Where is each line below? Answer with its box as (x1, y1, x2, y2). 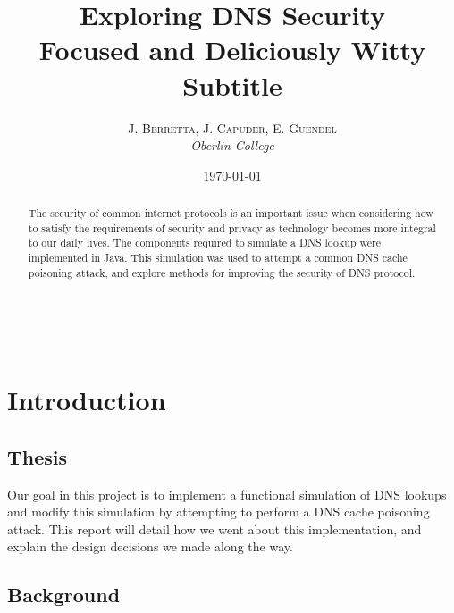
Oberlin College (190, 136, 274, 155)
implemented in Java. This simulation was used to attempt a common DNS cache (28, 250, 408, 265)
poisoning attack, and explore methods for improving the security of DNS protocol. (28, 265, 416, 280)
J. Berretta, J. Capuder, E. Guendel (128, 118, 337, 137)
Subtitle (182, 66, 282, 103)
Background (7, 581, 121, 609)
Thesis (7, 442, 68, 470)
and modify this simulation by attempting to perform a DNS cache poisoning (7, 502, 430, 521)
